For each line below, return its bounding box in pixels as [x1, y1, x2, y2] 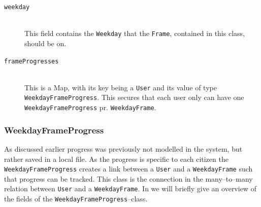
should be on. [24, 38, 67, 48]
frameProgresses [4, 57, 59, 65]
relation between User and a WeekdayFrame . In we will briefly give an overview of [4, 183, 256, 194]
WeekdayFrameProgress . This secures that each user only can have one [24, 92, 244, 102]
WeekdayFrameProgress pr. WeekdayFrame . [24, 102, 156, 113]
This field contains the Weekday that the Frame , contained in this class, [24, 28, 245, 39]
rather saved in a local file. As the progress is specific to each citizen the [4, 153, 229, 164]
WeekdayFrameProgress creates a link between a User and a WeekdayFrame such [4, 163, 253, 174]
